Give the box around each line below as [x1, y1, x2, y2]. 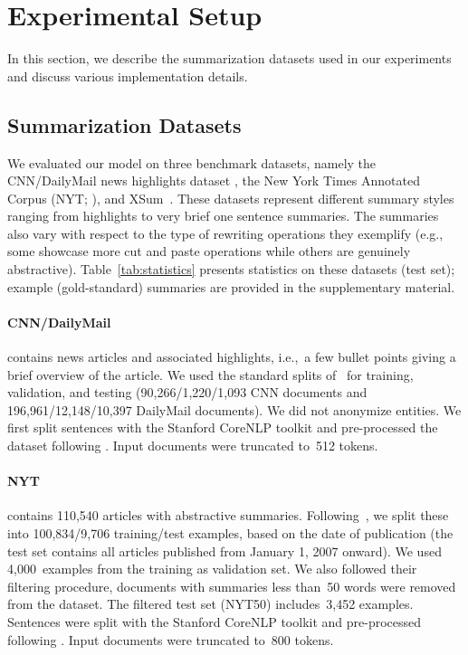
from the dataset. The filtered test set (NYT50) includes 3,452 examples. [7, 594, 414, 613]
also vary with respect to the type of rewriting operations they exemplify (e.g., [7, 223, 444, 242]
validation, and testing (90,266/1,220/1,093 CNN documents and [7, 383, 368, 402]
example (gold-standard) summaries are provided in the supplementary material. [7, 277, 455, 296]
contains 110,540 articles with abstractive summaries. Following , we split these [7, 506, 449, 525]
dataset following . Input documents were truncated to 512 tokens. [7, 436, 378, 455]
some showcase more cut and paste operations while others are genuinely [7, 242, 411, 261]
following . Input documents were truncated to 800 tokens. [7, 630, 334, 649]
